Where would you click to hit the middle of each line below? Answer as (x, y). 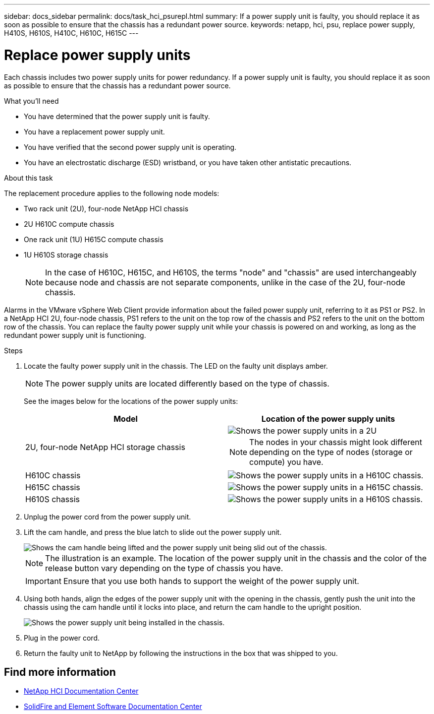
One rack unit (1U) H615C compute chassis (94, 239)
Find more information (60, 672)
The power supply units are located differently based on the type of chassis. (187, 383)
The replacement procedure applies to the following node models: (112, 193)
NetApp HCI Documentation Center (81, 691)
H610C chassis (53, 475)
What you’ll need (31, 101)
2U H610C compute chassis (69, 224)
